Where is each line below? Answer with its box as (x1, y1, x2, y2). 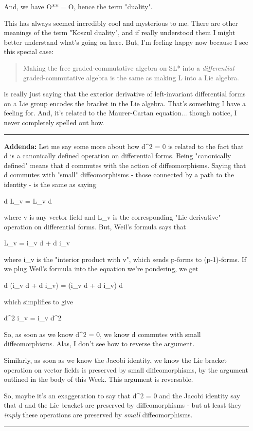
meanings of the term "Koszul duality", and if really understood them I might (4, 27, 235, 37)
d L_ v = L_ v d (4, 195, 52, 206)
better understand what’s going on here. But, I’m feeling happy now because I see (4, 37, 248, 47)
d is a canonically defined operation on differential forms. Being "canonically (4, 150, 231, 161)
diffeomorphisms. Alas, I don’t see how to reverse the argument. (4, 338, 195, 349)
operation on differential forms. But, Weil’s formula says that (4, 221, 186, 231)
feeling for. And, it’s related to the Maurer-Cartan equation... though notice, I (4, 108, 237, 118)
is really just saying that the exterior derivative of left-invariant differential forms (4, 89, 246, 99)
